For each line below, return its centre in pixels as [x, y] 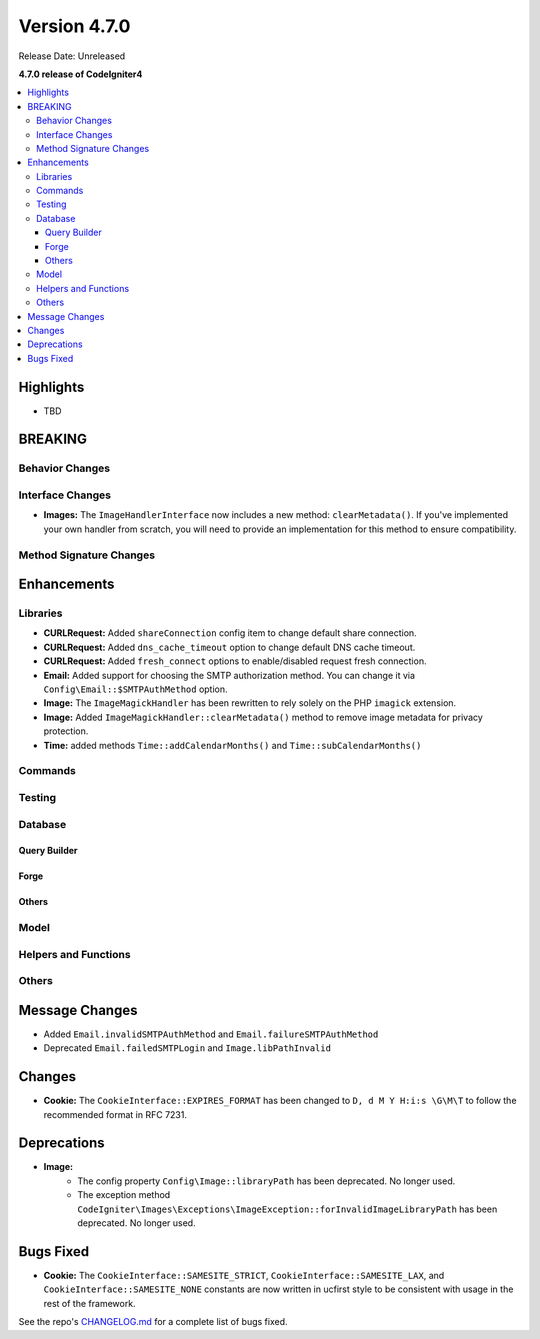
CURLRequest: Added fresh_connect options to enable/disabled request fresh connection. [235, 661]
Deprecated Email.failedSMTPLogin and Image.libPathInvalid [187, 1048]
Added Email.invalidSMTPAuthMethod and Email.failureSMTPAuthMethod [211, 1034]
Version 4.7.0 [74, 26]
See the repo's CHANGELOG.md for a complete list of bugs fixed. [153, 1322]
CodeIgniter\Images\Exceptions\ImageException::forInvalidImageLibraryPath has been [287, 1209]
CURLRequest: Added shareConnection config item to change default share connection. [230, 633]
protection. [66, 731]
